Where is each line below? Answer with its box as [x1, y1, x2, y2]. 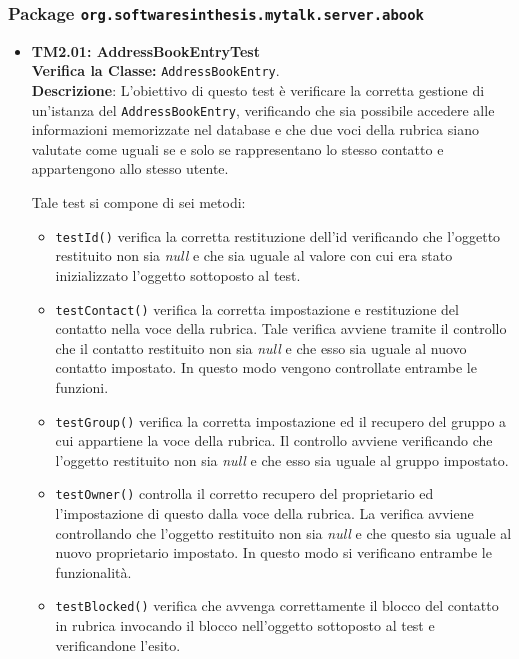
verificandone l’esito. [55, 634, 181, 655]
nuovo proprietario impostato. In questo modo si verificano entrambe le [55, 542, 492, 563]
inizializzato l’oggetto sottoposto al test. [55, 264, 301, 285]
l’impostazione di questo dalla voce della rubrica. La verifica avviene [55, 503, 474, 524]
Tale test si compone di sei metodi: [31, 192, 246, 213]
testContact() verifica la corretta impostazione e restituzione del [55, 298, 459, 319]
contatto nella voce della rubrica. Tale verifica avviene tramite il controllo [55, 318, 507, 339]
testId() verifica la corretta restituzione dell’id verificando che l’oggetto [55, 225, 501, 246]
